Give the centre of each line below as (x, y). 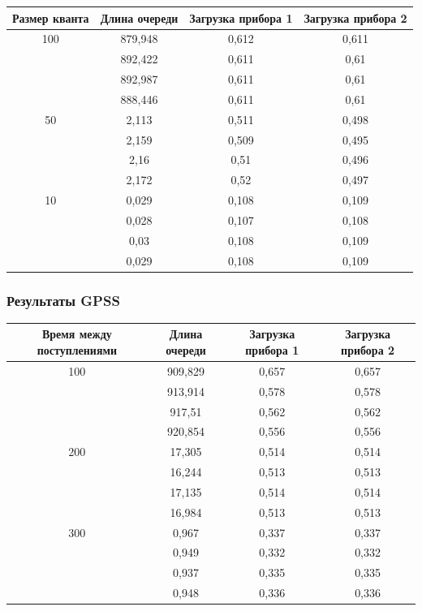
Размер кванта (51, 17)
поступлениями (77, 350)
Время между (77, 334)
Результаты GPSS (63, 300)
